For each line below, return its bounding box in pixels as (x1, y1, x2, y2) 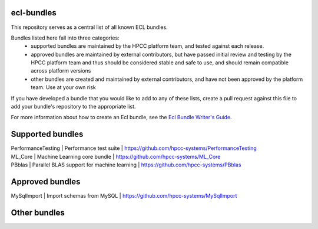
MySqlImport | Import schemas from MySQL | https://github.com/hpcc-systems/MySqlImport (11, 192, 237, 199)
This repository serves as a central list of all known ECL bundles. (11, 24, 168, 31)
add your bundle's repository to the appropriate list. (11, 103, 136, 110)
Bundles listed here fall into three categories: (11, 34, 120, 41)
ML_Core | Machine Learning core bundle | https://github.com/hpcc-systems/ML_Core (11, 153, 221, 160)
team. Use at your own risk (31, 84, 97, 91)
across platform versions (31, 67, 91, 74)
